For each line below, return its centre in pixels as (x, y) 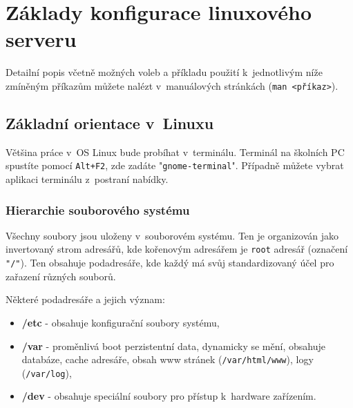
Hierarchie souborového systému (98, 210)
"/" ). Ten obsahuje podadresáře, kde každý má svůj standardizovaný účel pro (170, 263)
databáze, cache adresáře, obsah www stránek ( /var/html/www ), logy (168, 359)
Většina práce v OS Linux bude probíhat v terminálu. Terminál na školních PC (175, 152)
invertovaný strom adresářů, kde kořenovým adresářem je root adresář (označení (177, 249)
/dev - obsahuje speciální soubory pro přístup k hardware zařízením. (169, 396)
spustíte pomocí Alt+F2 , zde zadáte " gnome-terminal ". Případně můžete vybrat (175, 165)
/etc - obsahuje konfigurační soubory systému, (121, 322)
